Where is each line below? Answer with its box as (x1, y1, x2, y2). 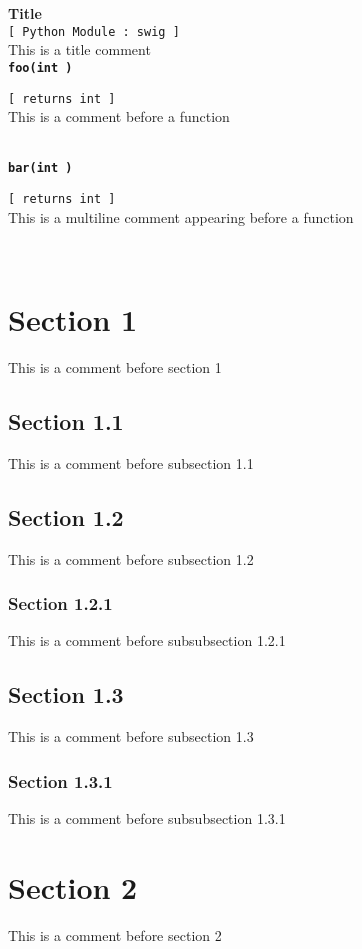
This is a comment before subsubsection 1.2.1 (8, 630, 286, 651)
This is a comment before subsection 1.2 (8, 548, 254, 569)
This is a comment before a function (8, 106, 230, 127)
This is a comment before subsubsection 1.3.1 (8, 807, 286, 828)
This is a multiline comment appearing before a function (8, 206, 354, 227)
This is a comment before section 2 (8, 924, 222, 945)
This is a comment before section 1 (8, 356, 222, 377)
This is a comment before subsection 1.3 (8, 726, 254, 747)
